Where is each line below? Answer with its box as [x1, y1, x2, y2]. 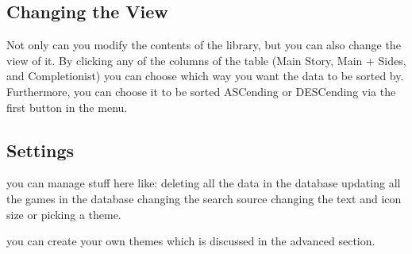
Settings [6, 137, 74, 162]
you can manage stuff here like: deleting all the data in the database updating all [6, 175, 401, 191]
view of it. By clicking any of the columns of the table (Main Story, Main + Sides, [6, 52, 406, 68]
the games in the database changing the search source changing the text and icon [6, 190, 402, 206]
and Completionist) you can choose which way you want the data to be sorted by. [6, 67, 404, 84]
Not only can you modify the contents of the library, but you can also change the [6, 37, 401, 53]
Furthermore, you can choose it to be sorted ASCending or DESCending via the [6, 83, 396, 99]
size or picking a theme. [6, 206, 121, 222]
